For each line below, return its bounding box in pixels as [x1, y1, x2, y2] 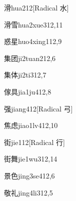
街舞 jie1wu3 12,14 [4, 153, 57, 164]
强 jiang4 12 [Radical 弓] [4, 103, 73, 113]
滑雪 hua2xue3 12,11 [4, 19, 63, 29]
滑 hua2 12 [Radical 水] [4, 2, 69, 12]
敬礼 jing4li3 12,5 [4, 187, 53, 197]
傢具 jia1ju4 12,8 [4, 86, 51, 96]
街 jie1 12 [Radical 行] [4, 136, 65, 147]
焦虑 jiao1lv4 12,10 [4, 120, 58, 130]
